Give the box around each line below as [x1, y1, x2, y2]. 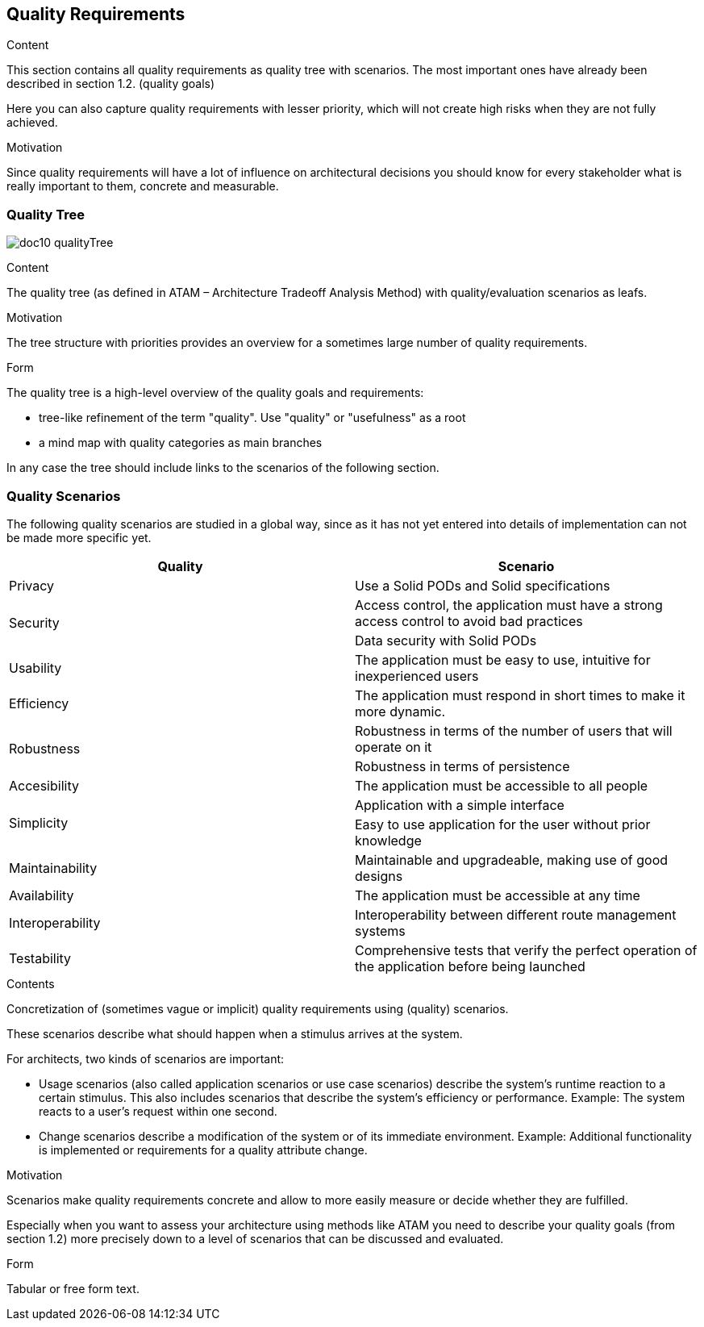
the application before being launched [355, 958, 585, 974]
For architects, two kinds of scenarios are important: [6, 1051, 285, 1066]
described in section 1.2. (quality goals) [6, 77, 215, 91]
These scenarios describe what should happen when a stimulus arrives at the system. [6, 1026, 463, 1041]
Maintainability [9, 859, 98, 876]
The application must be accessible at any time [355, 887, 640, 903]
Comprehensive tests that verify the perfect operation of [355, 941, 698, 958]
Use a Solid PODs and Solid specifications [355, 577, 610, 594]
